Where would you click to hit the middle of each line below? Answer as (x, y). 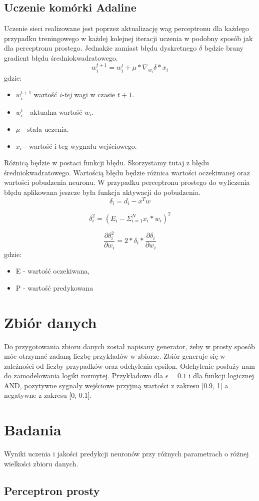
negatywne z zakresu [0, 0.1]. (48, 395)
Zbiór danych (50, 322)
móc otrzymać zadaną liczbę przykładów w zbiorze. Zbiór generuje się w (115, 356)
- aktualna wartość (54, 111)
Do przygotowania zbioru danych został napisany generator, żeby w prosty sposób (129, 346)
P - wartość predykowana (54, 287)
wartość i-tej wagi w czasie (74, 94)
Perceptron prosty (52, 490)
